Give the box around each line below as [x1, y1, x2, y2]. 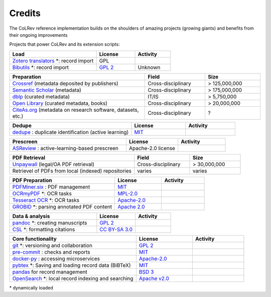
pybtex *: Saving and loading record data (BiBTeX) [12, 262, 131, 269]
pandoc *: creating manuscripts [12, 219, 87, 226]
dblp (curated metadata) [12, 93, 70, 100]
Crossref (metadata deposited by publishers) [12, 80, 119, 87]
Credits [9, 8, 41, 19]
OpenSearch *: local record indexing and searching [12, 275, 133, 282]
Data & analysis [12, 212, 50, 219]
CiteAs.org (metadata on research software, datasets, [12, 106, 139, 113]
